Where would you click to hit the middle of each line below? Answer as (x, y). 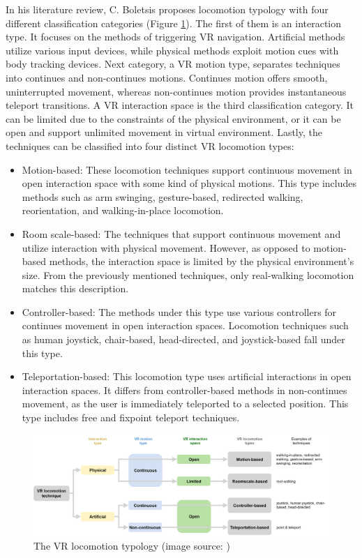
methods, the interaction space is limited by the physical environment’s (202, 261)
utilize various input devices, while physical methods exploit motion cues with (172, 50)
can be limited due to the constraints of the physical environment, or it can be (173, 118)
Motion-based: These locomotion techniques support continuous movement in (187, 169)
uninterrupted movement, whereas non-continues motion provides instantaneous (176, 91)
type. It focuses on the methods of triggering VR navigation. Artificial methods (175, 37)
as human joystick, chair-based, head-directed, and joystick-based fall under (183, 339)
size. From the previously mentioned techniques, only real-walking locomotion (188, 274)
